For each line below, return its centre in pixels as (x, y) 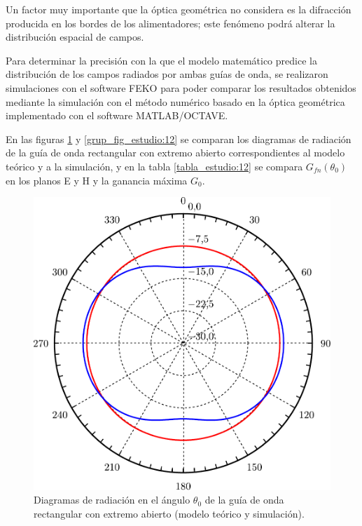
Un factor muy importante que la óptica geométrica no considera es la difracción (179, 9)
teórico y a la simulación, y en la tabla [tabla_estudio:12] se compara (154, 166)
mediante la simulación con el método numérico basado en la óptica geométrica (175, 101)
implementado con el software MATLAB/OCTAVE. (117, 115)
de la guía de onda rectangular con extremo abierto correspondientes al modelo (175, 153)
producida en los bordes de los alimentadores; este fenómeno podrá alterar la (170, 23)
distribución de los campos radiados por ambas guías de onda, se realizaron (167, 74)
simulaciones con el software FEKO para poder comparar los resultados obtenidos (181, 87)
